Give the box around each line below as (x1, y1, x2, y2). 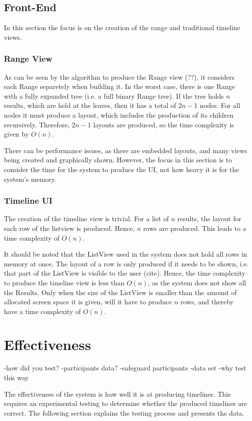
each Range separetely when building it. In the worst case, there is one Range (4, 81, 235, 91)
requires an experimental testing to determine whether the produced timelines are (4, 398, 247, 408)
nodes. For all (200, 100, 240, 110)
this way (4, 372, 29, 383)
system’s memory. (4, 174, 56, 184)
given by (4, 129, 29, 139)
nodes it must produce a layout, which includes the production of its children (4, 109, 234, 120)
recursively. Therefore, (4, 119, 70, 129)
